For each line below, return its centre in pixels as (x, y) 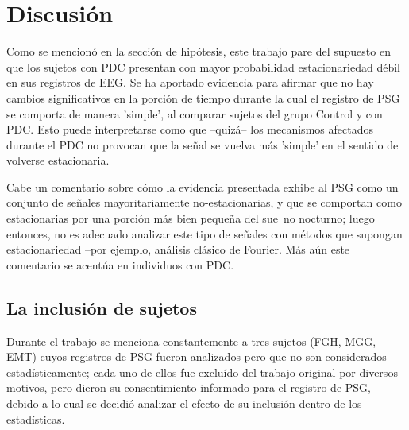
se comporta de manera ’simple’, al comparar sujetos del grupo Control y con (195, 113)
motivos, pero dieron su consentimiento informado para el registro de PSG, (189, 387)
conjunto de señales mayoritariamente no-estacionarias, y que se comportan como (204, 202)
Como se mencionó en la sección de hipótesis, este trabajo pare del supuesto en (199, 51)
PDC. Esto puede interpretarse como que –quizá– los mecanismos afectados (190, 129)
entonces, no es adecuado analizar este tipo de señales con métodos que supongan (204, 233)
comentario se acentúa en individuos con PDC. (120, 264)
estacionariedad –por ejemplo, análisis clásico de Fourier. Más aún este (178, 249)
